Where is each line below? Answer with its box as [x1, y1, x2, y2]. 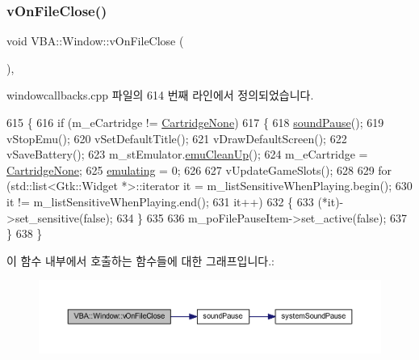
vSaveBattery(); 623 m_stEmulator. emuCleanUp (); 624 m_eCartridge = [6, 146, 368, 163]
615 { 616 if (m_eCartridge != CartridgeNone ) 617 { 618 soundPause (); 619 [6, 114, 384, 130]
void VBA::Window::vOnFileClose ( [6, 32, 184, 49]
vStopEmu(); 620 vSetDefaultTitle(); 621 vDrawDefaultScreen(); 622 [6, 129, 347, 146]
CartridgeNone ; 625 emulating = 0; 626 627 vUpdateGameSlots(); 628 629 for [6, 161, 392, 178]
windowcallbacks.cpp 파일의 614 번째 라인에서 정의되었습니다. [6, 87, 314, 104]
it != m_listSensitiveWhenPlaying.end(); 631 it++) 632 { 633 [6, 193, 314, 210]
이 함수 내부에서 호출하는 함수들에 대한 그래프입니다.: [6, 252, 274, 269]
